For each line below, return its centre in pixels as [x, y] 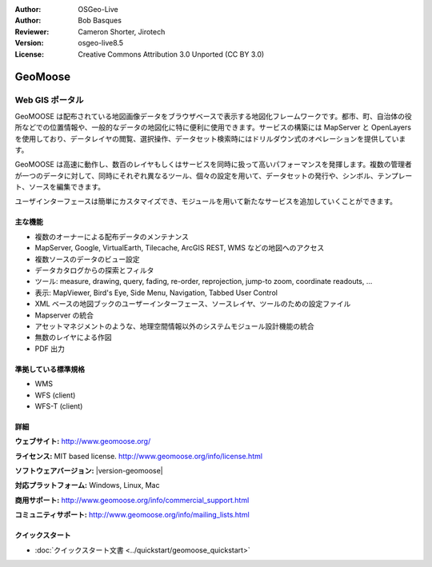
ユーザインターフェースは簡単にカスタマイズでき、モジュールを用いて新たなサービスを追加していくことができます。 [206, 202]
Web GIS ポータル [49, 100]
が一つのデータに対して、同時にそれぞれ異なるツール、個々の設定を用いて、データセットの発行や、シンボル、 [196, 175]
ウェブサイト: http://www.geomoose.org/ [83, 441]
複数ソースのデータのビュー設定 [87, 259]
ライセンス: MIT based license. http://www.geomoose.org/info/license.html [139, 456]
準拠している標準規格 [50, 369]
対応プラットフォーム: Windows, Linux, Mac [87, 485]
